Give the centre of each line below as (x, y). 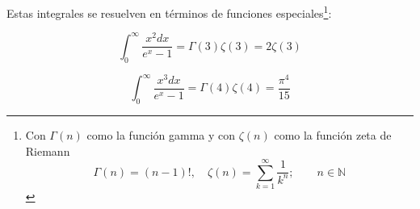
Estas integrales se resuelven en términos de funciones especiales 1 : (169, 12)
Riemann (48, 150)
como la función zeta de (333, 134)
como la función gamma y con (161, 134)
